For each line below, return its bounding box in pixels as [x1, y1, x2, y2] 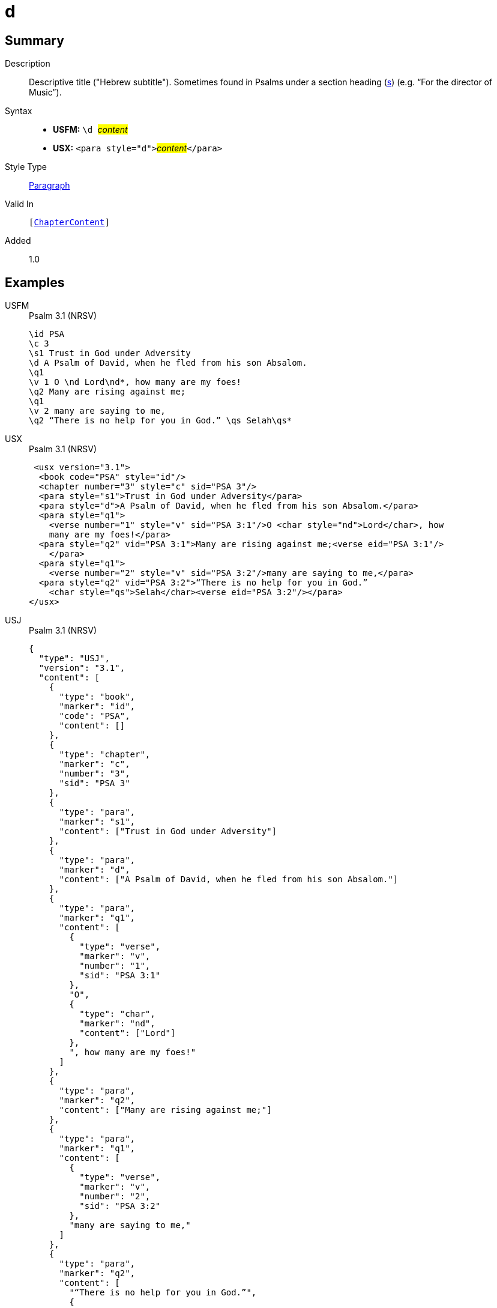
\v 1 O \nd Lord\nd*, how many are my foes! [29, 377, 242, 387]
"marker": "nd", [79, 1019, 155, 1029]
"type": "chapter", [59, 749, 151, 760]
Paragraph [29, 180, 70, 191]
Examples [5, 274, 65, 290]
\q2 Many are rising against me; [29, 387, 186, 397]
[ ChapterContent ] [29, 217, 110, 228]
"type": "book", [59, 692, 136, 702]
